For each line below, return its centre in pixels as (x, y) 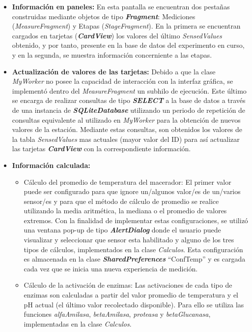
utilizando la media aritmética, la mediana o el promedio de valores (125, 211)
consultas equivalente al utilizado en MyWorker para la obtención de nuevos (126, 119)
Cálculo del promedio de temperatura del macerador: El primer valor (127, 182)
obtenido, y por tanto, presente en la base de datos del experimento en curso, (128, 45)
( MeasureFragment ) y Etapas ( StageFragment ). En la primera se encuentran (126, 26)
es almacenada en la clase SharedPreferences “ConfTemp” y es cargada (135, 259)
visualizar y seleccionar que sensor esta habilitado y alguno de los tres (129, 240)
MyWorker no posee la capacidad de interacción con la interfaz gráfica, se (123, 81)
